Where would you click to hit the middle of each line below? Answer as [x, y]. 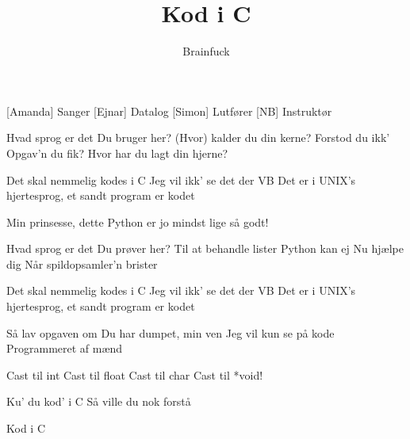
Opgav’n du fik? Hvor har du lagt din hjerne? [117, 153]
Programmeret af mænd [65, 348]
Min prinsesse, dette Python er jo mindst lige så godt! [138, 221]
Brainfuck [206, 51]
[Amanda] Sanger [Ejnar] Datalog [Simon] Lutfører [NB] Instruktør [169, 111]
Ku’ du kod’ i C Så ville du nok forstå [99, 401]
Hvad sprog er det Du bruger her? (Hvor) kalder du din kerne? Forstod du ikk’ [198, 137]
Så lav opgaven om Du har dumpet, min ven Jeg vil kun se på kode [171, 332]
